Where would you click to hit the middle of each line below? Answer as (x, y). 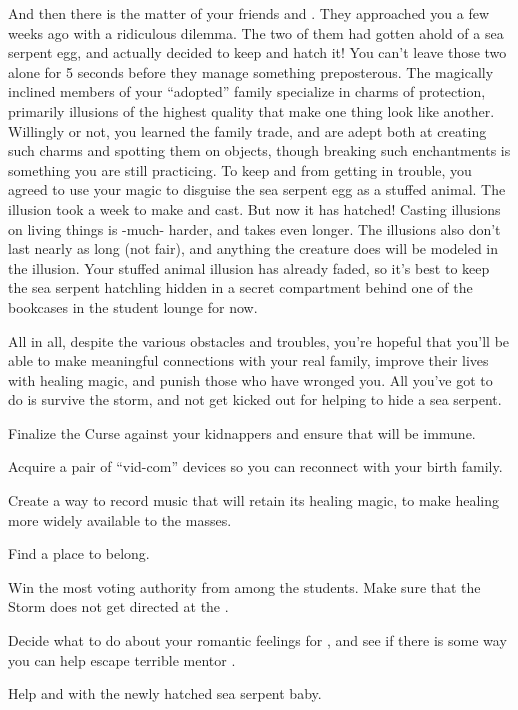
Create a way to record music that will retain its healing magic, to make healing (254, 500)
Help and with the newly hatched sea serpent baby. (165, 693)
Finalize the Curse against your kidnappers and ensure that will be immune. (242, 432)
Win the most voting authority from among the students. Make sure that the (244, 586)
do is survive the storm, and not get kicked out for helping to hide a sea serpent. (255, 399)
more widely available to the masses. (120, 519)
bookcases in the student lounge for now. (133, 306)
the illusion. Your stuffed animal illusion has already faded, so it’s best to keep (249, 267)
